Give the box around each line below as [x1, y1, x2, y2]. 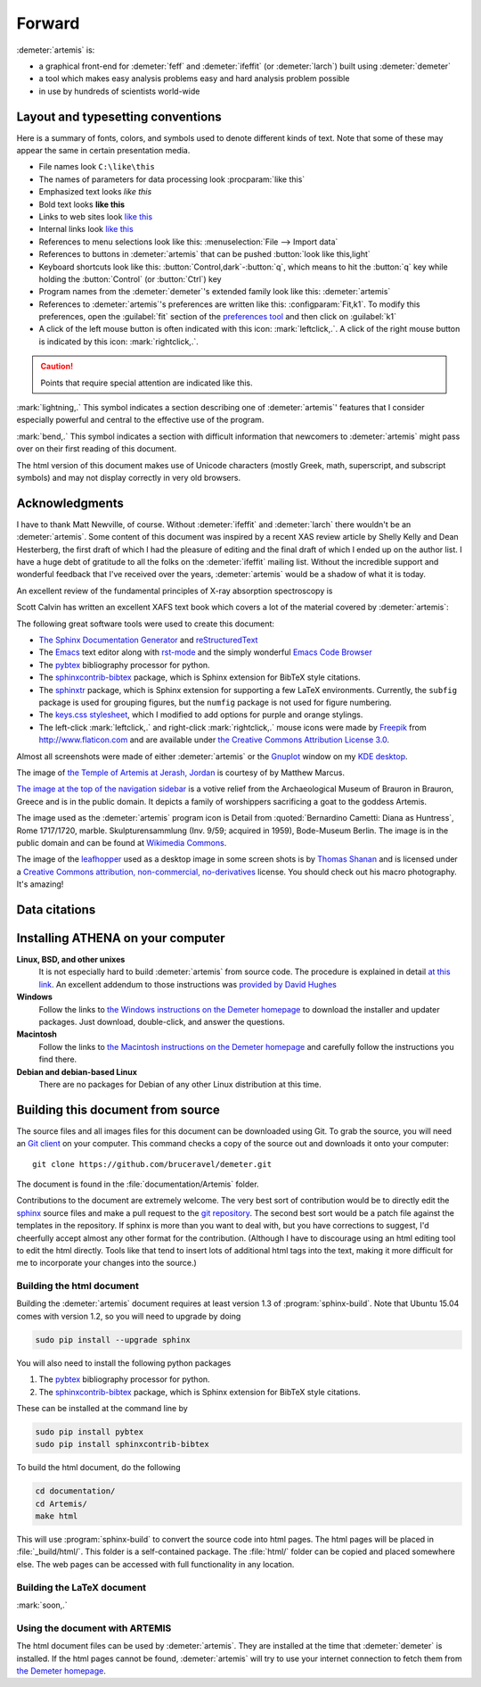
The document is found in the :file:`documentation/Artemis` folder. [16, 1178, 259, 1189]
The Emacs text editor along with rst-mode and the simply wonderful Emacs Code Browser [38, 647, 373, 657]
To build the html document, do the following [16, 1462, 181, 1473]
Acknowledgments [16, 495, 125, 510]
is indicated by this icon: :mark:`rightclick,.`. [38, 335, 200, 347]
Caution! [40, 361, 74, 372]
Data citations [16, 902, 96, 917]
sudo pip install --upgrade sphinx [35, 1335, 191, 1344]
